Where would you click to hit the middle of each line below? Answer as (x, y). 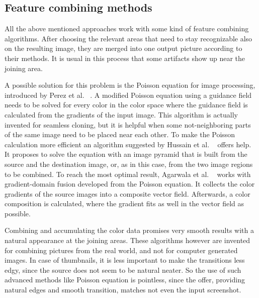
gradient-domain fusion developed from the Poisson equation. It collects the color (130, 184)
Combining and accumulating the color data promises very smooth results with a (129, 230)
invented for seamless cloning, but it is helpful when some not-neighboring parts (128, 124)
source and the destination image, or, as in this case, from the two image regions (129, 164)
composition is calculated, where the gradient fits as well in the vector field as (124, 203)
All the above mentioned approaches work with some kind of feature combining (127, 28)
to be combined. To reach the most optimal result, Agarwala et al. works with (128, 174)
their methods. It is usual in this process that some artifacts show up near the (125, 58)
